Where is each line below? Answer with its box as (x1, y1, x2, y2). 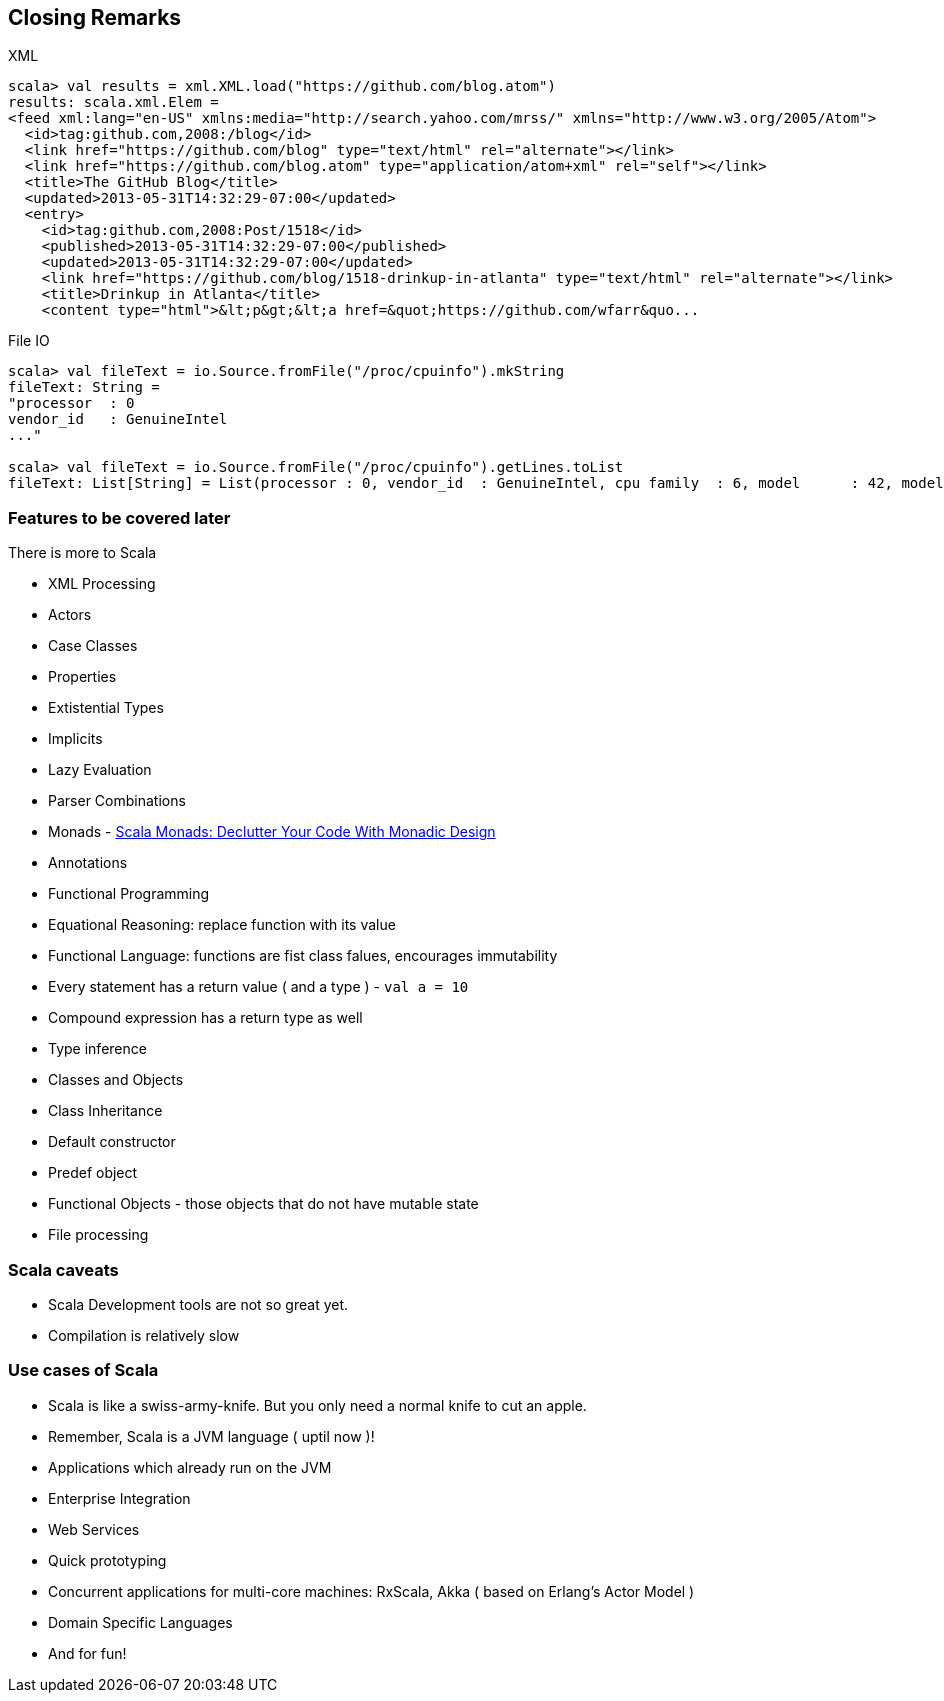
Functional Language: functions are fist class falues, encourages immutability (48, 947, 558, 965)
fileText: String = (8, 379, 160, 396)
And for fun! (48, 1644, 127, 1662)
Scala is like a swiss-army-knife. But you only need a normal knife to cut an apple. (48, 1396, 587, 1414)
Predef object (48, 1164, 138, 1182)
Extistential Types (48, 699, 164, 717)
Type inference (48, 1040, 147, 1058)
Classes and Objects (48, 1071, 184, 1089)
